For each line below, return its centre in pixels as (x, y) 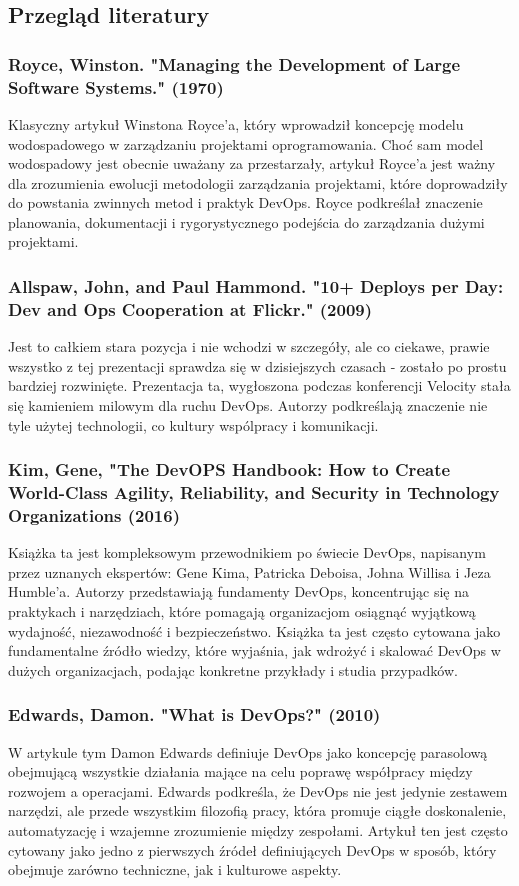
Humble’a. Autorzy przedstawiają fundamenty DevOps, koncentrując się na (239, 591)
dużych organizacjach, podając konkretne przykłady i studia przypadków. (233, 669)
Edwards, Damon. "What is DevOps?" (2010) (194, 714)
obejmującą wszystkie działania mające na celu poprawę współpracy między (240, 771)
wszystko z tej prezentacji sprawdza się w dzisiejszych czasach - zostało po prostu (257, 365)
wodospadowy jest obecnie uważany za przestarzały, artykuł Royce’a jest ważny (252, 163)
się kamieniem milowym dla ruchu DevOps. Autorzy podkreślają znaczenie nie (248, 405)
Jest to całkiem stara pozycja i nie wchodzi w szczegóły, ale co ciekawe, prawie (249, 346)
